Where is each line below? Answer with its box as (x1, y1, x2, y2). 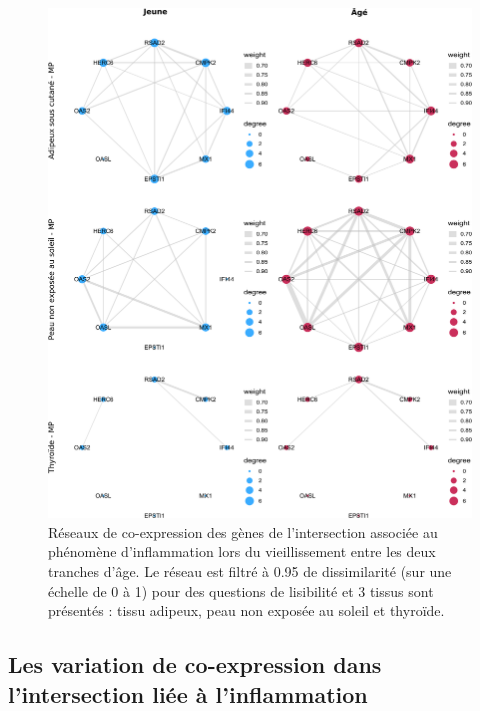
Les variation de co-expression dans (8, 649, 382, 680)
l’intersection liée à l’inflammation (8, 678, 368, 709)
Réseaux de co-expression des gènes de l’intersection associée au (48, 521, 438, 542)
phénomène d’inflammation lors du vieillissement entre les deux (48, 541, 436, 562)
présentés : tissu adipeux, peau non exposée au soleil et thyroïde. (48, 600, 445, 621)
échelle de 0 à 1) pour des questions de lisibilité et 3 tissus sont (48, 580, 434, 601)
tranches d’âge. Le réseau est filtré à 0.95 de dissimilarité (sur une (48, 561, 452, 582)
